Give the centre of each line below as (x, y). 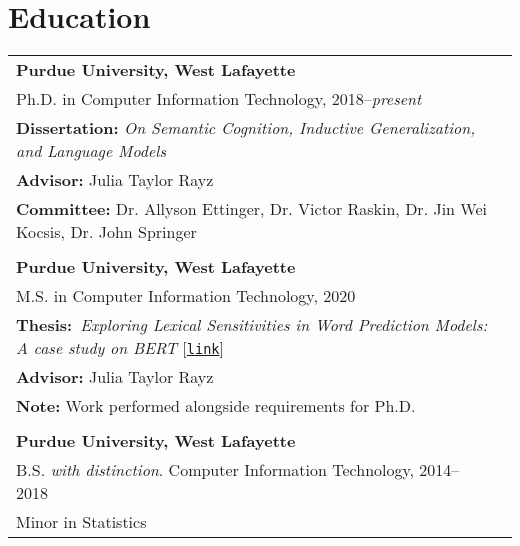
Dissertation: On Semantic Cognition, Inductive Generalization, (246, 128)
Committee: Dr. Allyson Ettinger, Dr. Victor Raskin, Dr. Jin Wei (251, 209)
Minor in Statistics (81, 522)
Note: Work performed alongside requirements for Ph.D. (216, 406)
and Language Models (91, 151)
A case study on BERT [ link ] (120, 348)
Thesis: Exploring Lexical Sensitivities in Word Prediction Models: (252, 325)
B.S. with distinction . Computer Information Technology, (215, 470)
